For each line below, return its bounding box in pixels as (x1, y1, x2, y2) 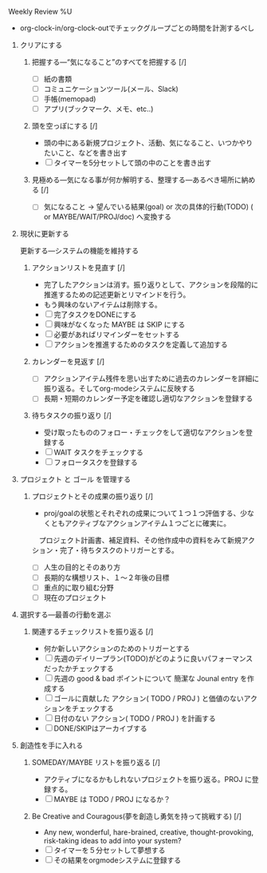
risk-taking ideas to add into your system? (43, 835, 182, 845)
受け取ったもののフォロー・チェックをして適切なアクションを (43, 427, 246, 438)
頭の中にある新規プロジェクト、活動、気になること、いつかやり (43, 138, 253, 148)
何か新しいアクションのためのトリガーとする (43, 643, 190, 653)
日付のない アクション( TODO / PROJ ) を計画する (53, 713, 217, 723)
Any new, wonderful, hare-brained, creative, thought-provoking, (43, 827, 253, 837)
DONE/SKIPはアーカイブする (53, 723, 147, 733)
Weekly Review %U (8, 7, 73, 16)
